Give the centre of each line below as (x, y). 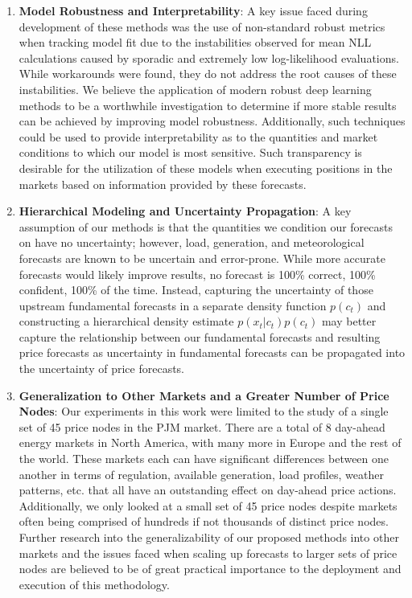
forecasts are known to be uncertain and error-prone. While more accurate (202, 258)
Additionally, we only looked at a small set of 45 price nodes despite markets (208, 505)
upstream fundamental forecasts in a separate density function (173, 305)
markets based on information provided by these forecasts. (163, 184)
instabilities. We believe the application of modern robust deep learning (195, 89)
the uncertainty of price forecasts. (102, 369)
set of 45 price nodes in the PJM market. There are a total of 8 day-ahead (202, 426)
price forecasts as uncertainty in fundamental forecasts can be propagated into (212, 352)
